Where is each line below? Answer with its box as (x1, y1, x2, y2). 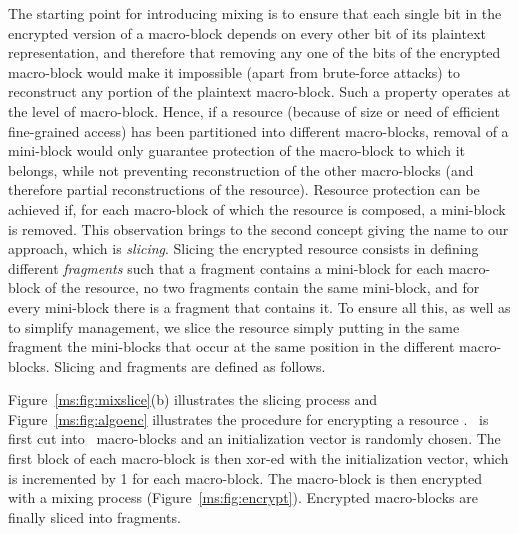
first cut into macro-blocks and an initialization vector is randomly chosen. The (8, 428, 501, 449)
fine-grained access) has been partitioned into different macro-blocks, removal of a (8, 120, 509, 141)
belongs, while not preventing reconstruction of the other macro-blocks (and (8, 159, 474, 180)
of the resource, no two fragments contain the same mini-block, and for (44, 277, 480, 298)
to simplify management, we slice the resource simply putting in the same (8, 316, 460, 337)
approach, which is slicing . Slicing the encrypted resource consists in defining (8, 238, 479, 259)
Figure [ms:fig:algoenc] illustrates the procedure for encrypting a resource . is (8, 408, 489, 429)
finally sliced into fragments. (8, 506, 181, 527)
